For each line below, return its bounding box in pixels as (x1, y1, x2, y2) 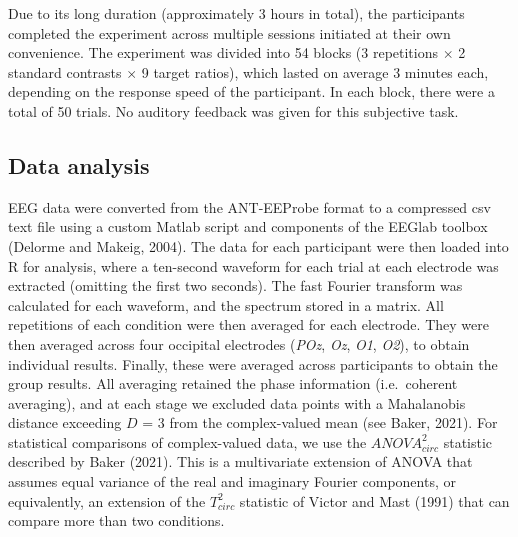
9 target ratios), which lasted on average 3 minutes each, (141, 61, 489, 82)
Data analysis (8, 149, 150, 180)
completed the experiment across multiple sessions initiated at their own (8, 22, 451, 43)
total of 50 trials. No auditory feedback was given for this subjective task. (8, 100, 459, 121)
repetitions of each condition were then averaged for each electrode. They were (8, 314, 489, 335)
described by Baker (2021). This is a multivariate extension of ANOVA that (8, 451, 473, 472)
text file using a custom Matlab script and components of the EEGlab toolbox (8, 216, 488, 237)
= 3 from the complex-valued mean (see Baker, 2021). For (142, 412, 498, 433)
